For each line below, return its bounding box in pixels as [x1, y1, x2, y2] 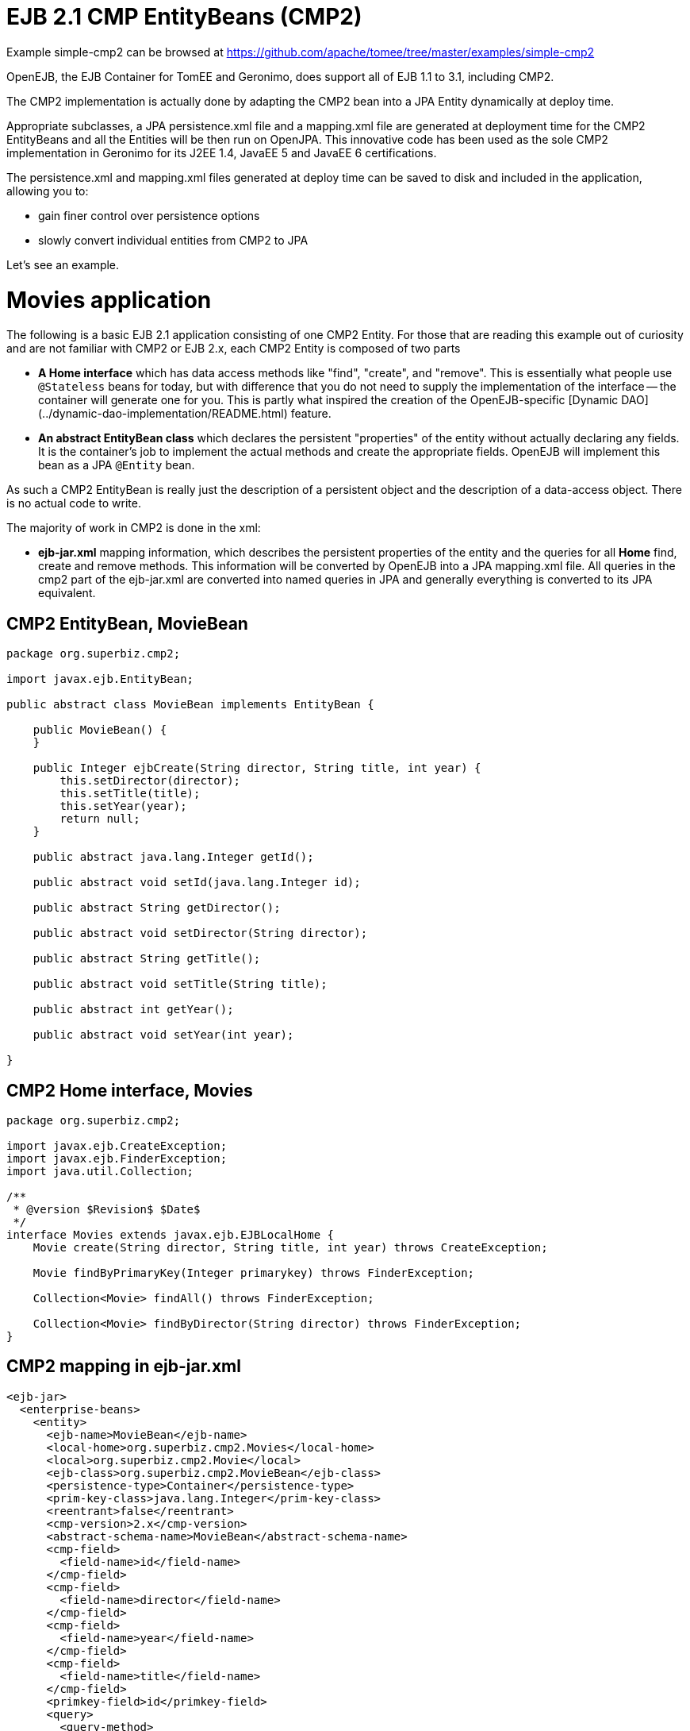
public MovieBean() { [33, 723, 167, 737]
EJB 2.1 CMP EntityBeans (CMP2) [6, 3, 362, 30]
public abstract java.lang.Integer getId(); [33, 850, 314, 864]
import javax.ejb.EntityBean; [6, 673, 194, 686]
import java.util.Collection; [6, 1164, 194, 1178]
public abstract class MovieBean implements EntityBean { [6, 698, 374, 711]
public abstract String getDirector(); [33, 901, 281, 915]
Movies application [6, 286, 212, 314]
